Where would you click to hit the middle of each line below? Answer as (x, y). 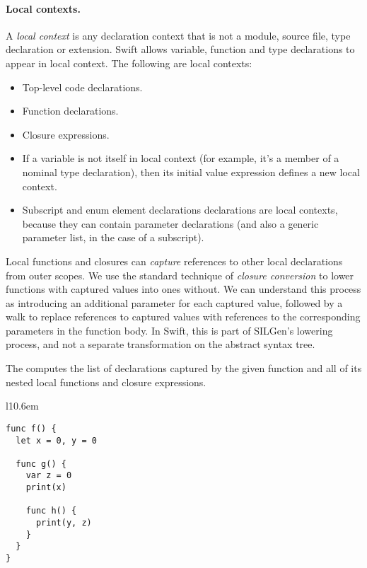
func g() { (41, 464)
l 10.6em (22, 406)
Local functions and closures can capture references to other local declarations (174, 261)
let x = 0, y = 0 (56, 440)
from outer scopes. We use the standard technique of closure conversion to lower (180, 275)
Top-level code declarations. (82, 87)
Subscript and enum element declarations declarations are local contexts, (180, 210)
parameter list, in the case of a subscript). (113, 237)
